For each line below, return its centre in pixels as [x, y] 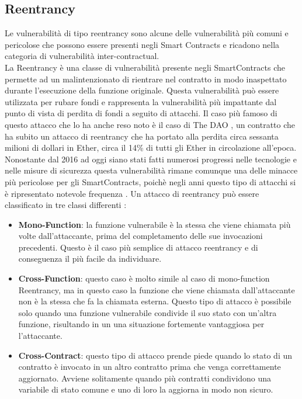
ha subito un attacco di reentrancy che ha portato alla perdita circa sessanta [142, 136]
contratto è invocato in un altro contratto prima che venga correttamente [150, 367]
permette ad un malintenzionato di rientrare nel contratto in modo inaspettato [146, 79]
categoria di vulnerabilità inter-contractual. [82, 56]
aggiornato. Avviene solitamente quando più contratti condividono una [145, 378]
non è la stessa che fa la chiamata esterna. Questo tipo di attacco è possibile [155, 301]
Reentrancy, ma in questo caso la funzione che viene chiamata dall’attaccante [157, 289]
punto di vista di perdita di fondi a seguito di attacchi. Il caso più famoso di [141, 113]
